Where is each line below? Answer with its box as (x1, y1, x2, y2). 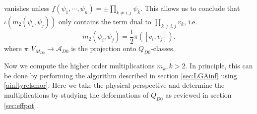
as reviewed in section (165, 89, 232, 100)
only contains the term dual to (59, 16, 151, 26)
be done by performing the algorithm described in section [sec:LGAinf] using (4, 70, 237, 80)
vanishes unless (4, 3, 50, 13)
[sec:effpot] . (4, 100, 38, 110)
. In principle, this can (185, 60, 253, 71)
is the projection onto (71, 43, 136, 54)
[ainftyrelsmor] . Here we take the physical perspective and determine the (4, 80, 225, 90)
